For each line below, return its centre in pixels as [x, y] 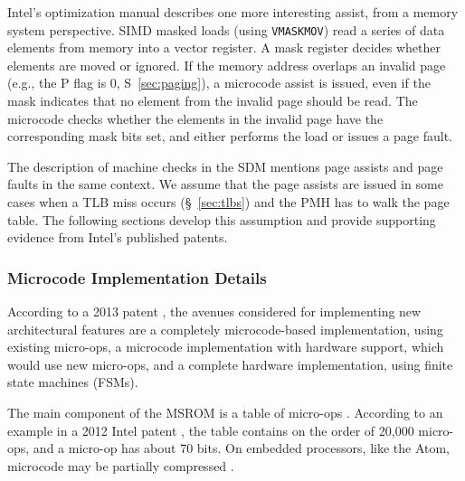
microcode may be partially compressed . [121, 465]
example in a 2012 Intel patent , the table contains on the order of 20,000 [211, 430]
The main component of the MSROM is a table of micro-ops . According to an [225, 412]
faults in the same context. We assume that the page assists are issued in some [225, 184]
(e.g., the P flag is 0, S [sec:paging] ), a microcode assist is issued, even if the [219, 83]
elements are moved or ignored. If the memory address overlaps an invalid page [227, 65]
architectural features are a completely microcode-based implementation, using [225, 329]
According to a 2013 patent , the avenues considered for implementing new [214, 311]
